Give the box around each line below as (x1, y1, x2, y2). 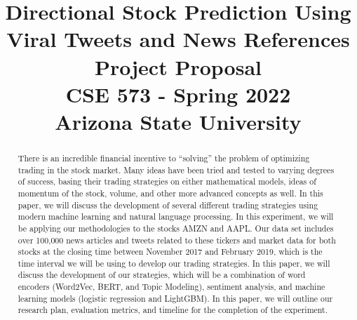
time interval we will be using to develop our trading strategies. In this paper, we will (18, 257, 330, 269)
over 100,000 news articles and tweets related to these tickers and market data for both (18, 234, 336, 246)
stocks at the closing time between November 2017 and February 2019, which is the (18, 246, 323, 258)
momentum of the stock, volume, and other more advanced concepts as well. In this (18, 187, 323, 199)
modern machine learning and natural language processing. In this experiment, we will (18, 211, 334, 222)
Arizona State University (55, 107, 302, 135)
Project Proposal (95, 52, 262, 81)
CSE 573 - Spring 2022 (65, 79, 291, 108)
